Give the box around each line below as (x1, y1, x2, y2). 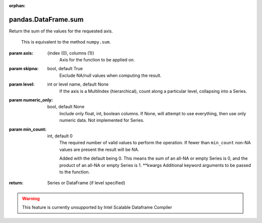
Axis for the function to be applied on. (59, 57, 135, 63)
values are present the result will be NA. (59, 147, 139, 152)
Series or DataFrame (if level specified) (47, 180, 126, 186)
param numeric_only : (9, 97, 53, 103)
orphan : (9, 3, 26, 8)
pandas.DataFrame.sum (9, 15, 84, 24)
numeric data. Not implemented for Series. (59, 118, 145, 123)
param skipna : (9, 66, 39, 72)
